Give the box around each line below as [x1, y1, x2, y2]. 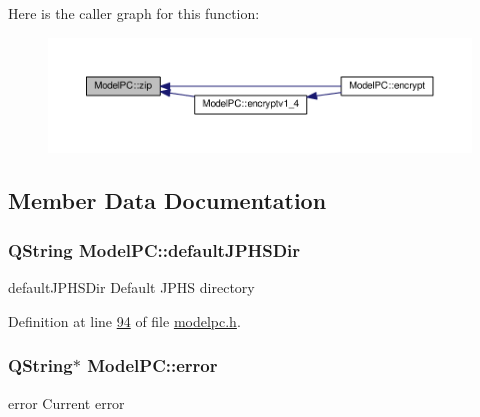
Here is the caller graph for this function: [8, 3, 260, 23]
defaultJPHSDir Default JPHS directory [8, 277, 255, 298]
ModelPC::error [87, 353, 218, 378]
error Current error [8, 392, 125, 413]
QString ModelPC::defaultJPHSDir [8, 237, 301, 262]
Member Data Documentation [8, 185, 327, 216]
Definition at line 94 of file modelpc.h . [8, 310, 241, 331]
